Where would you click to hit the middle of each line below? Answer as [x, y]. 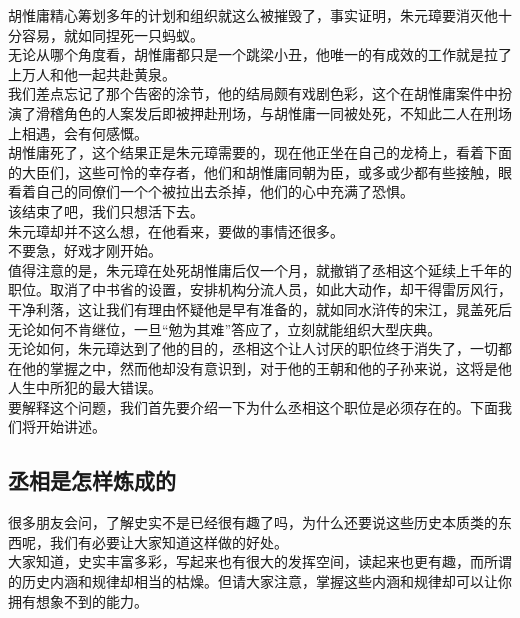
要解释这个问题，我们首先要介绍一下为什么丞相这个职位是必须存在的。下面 [253, 406]
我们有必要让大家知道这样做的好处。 [168, 541]
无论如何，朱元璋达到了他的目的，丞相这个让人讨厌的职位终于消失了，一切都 [260, 348]
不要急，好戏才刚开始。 [85, 250]
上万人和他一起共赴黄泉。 [92, 73]
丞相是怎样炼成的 [92, 480]
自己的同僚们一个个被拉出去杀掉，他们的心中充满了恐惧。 [224, 191]
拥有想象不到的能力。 [78, 600]
